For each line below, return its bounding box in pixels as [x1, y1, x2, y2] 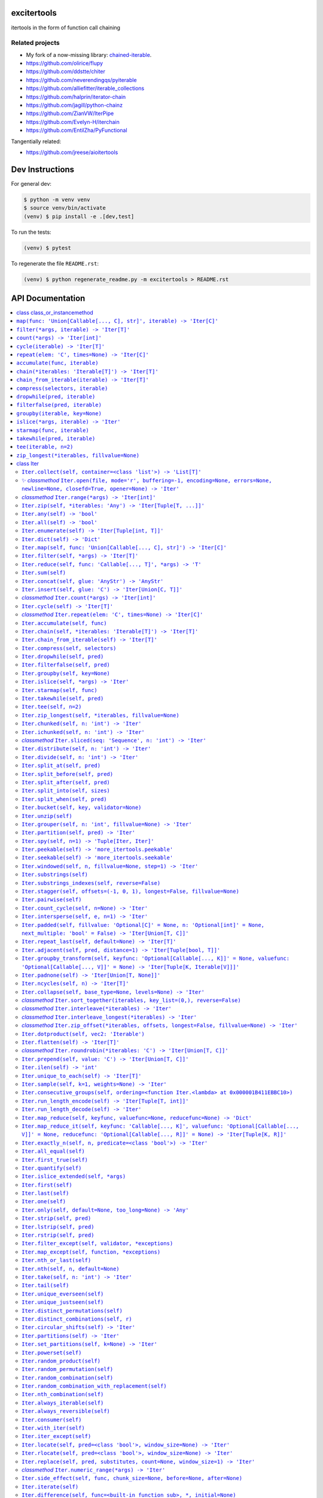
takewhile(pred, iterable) [16, 435, 96, 442]
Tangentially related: [11, 138, 62, 145]
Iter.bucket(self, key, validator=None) [22, 804, 142, 811]
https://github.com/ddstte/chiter [26, 68, 106, 75]
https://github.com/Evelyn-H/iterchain [26, 118, 120, 125]
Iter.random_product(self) [22, 1357, 101, 1364]
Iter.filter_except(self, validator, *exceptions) [22, 1240, 173, 1247]
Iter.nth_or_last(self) [22, 1257, 92, 1264]
